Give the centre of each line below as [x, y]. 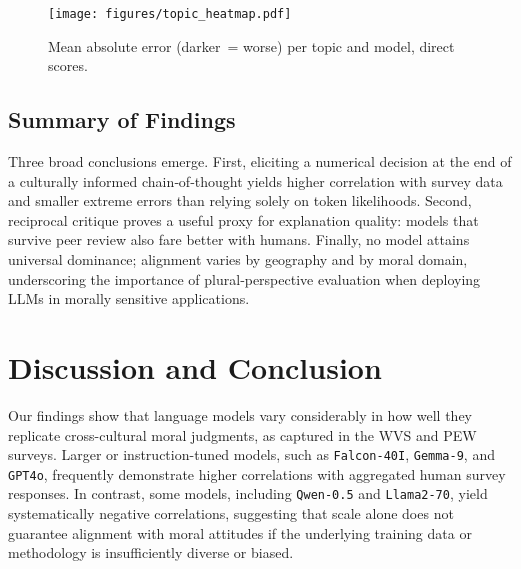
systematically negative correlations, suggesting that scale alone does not [231, 513]
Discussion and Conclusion [195, 366]
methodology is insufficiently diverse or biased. [151, 552]
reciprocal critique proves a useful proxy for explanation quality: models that [243, 219]
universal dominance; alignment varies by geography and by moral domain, [238, 259]
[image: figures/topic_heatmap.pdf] [170, 14]
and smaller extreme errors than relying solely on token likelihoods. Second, [240, 200]
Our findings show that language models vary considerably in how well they [240, 414]
